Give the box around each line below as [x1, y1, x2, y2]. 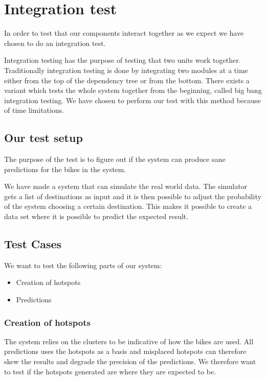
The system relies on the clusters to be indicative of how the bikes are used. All [4, 336, 254, 346]
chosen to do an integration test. [4, 37, 106, 48]
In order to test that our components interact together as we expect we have [4, 28, 244, 38]
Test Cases [4, 236, 62, 252]
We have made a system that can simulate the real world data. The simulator [4, 181, 248, 192]
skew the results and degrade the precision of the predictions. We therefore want [4, 356, 256, 367]
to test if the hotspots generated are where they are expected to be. [4, 366, 216, 376]
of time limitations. [4, 105, 64, 115]
